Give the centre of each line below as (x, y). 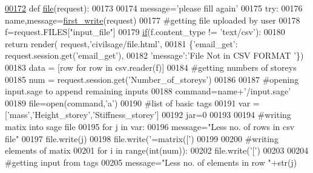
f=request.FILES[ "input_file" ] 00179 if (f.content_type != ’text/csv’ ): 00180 (145, 32)
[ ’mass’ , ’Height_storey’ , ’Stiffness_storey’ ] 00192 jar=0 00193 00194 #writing (148, 115)
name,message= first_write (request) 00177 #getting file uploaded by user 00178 (153, 20)
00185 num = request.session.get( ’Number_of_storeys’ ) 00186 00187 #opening (152, 79)
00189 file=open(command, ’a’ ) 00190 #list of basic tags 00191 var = (132, 103)
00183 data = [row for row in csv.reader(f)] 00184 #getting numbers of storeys (151, 67)
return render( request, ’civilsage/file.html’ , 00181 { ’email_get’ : (121, 43)
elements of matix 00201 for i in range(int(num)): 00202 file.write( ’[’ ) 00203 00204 (157, 150)
